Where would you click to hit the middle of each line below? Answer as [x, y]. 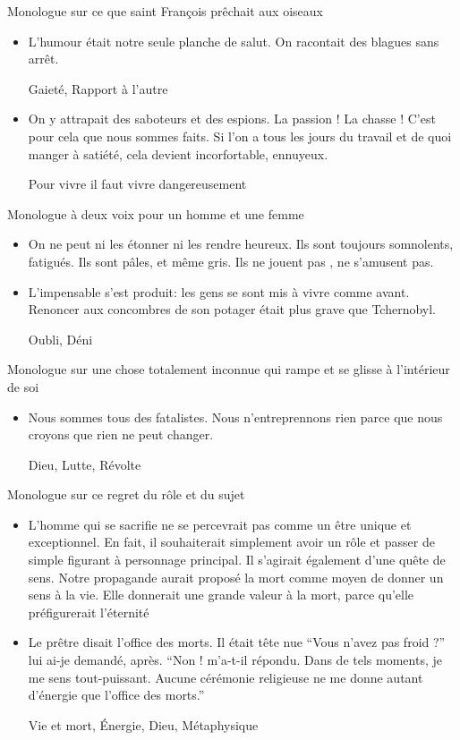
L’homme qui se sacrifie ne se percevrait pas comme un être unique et [220, 524]
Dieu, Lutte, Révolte [85, 464]
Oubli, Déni [60, 339]
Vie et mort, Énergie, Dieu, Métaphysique [143, 724]
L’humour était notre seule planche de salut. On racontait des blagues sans [234, 41]
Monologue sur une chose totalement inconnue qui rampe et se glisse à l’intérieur [229, 369]
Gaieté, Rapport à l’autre [98, 88]
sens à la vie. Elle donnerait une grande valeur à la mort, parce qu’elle [221, 595]
